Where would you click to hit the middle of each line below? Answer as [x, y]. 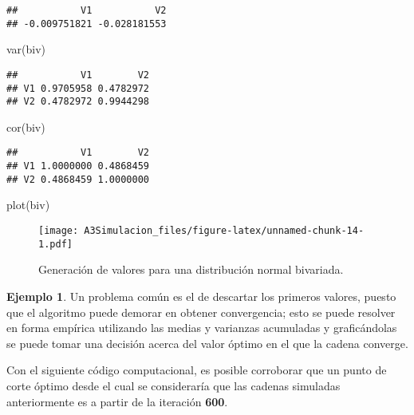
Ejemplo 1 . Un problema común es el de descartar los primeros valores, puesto [201, 296]
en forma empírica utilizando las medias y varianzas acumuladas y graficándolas [202, 328]
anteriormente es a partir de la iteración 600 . [117, 401]
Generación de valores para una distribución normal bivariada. [191, 269]
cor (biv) [26, 126]
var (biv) [26, 49]
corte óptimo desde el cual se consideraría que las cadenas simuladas [173, 385]
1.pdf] [55, 244]
